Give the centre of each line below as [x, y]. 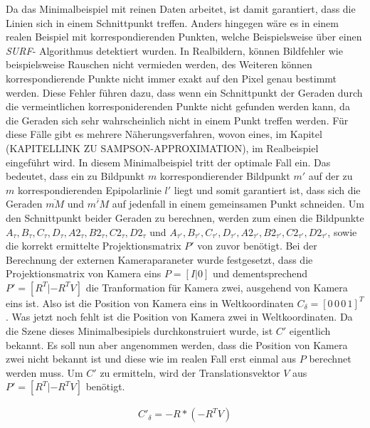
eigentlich [310, 331]
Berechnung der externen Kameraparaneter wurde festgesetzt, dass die [159, 259]
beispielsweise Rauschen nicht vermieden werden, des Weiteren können [159, 64]
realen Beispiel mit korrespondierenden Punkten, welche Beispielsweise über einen [184, 37]
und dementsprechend [260, 273]
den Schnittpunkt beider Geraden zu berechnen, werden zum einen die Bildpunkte [185, 217]
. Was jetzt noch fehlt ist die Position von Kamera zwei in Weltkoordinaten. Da [179, 317]
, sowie [342, 231]
